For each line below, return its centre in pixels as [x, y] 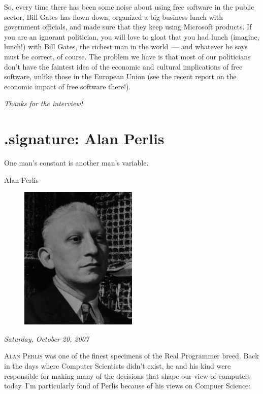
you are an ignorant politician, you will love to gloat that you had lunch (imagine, [132, 36]
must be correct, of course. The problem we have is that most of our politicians [127, 56]
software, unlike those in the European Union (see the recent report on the [120, 76]
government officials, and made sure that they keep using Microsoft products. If [128, 27]
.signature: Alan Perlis [84, 138]
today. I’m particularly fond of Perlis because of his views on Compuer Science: [127, 386]
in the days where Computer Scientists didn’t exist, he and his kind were [118, 365]
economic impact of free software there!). [68, 86]
